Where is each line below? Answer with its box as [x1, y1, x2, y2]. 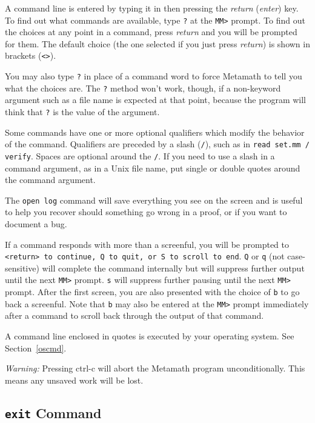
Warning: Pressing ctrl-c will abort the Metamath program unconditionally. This [5, 362, 305, 375]
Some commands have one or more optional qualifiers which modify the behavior [5, 125, 305, 138]
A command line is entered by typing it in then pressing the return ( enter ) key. [5, 2, 299, 14]
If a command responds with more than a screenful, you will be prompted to [5, 238, 289, 250]
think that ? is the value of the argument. [5, 105, 160, 118]
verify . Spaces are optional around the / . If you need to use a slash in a [5, 149, 275, 162]
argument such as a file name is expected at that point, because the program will [5, 93, 306, 106]
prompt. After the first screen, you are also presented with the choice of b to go [5, 285, 300, 298]
